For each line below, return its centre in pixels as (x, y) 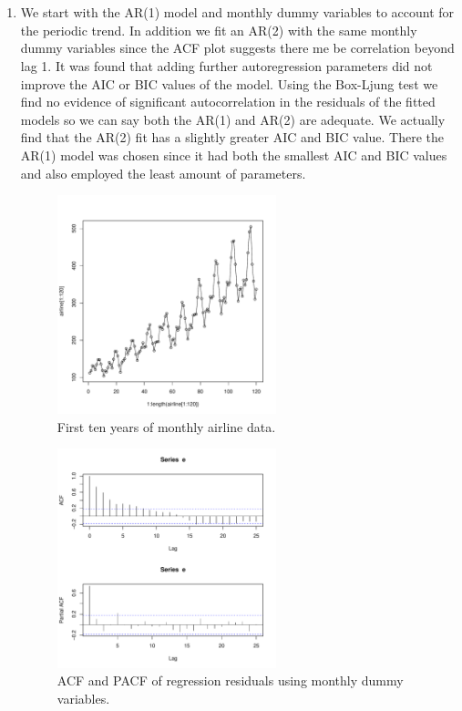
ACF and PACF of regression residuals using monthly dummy (230, 680)
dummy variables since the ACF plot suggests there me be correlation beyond (237, 48)
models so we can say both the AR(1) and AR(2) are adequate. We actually (233, 119)
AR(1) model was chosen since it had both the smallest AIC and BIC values (234, 155)
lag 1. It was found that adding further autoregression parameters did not (226, 65)
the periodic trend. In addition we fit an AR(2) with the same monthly (219, 30)
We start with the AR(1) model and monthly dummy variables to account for (237, 12)
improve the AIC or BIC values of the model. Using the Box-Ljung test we (229, 83)
